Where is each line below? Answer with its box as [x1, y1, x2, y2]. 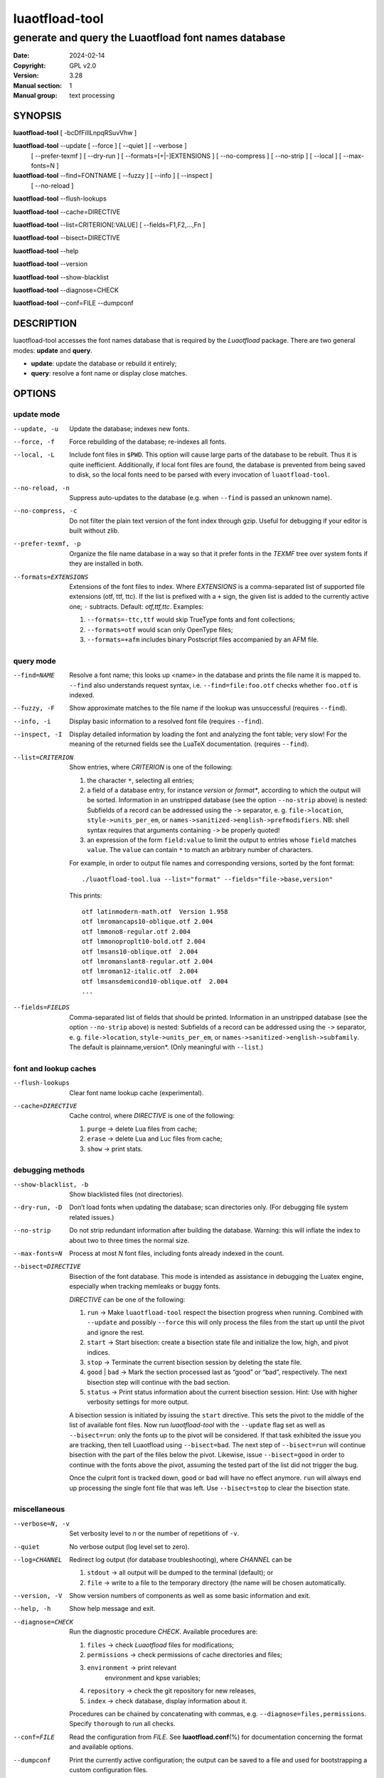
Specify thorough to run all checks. [69, 1720, 176, 1728]
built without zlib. [69, 526, 120, 535]
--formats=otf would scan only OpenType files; [87, 625, 234, 634]
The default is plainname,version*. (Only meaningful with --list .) [69, 1043, 264, 1052]
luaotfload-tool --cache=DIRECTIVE [13, 207, 121, 216]
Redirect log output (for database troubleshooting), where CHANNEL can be [69, 1555, 292, 1564]
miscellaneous [13, 1504, 65, 1514]
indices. [87, 1348, 110, 1356]
